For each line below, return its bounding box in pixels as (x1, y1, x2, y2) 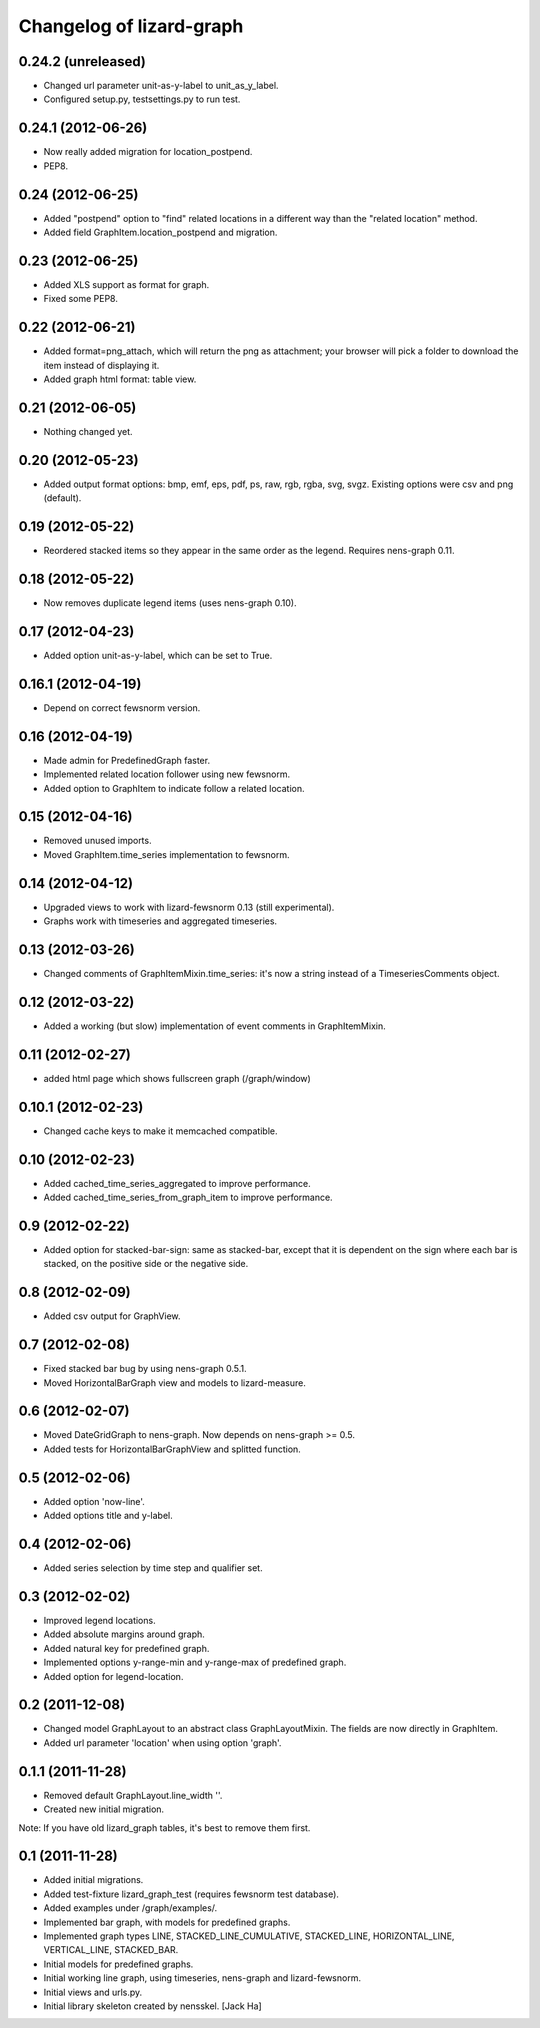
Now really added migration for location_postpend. (43, 146, 253, 158)
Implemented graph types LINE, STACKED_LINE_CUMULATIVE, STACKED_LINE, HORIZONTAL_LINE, (43, 1930, 455, 1942)
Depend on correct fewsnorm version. (43, 701, 201, 714)
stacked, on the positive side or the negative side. (43, 1258, 249, 1270)
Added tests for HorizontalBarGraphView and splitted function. (43, 1443, 302, 1455)
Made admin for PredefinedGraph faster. (43, 754, 210, 766)
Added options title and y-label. (43, 1510, 174, 1522)
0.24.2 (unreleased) (18, 53, 147, 70)
